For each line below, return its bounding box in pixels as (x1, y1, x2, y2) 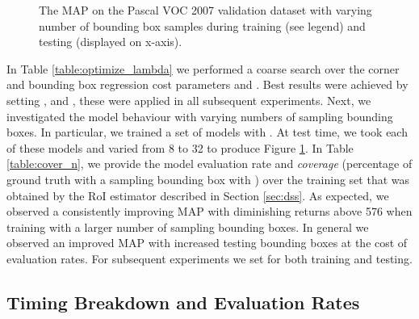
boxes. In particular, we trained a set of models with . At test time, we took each (6, 124, 408, 141)
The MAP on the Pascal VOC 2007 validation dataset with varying (39, 2, 372, 18)
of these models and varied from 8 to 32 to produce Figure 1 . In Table (6, 139, 354, 156)
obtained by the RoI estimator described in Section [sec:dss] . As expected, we (6, 187, 389, 204)
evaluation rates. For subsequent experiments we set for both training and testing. (6, 250, 413, 267)
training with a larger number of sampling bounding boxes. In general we (6, 218, 369, 235)
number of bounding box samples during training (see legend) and (39, 17, 366, 34)
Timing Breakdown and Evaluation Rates (6, 289, 360, 314)
